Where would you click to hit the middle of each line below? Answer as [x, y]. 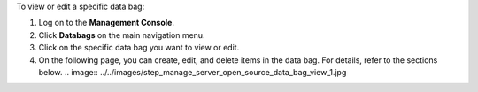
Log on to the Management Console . [106, 23]
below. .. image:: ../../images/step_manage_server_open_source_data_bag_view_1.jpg [193, 72]
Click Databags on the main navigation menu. [122, 34]
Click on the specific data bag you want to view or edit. [139, 48]
